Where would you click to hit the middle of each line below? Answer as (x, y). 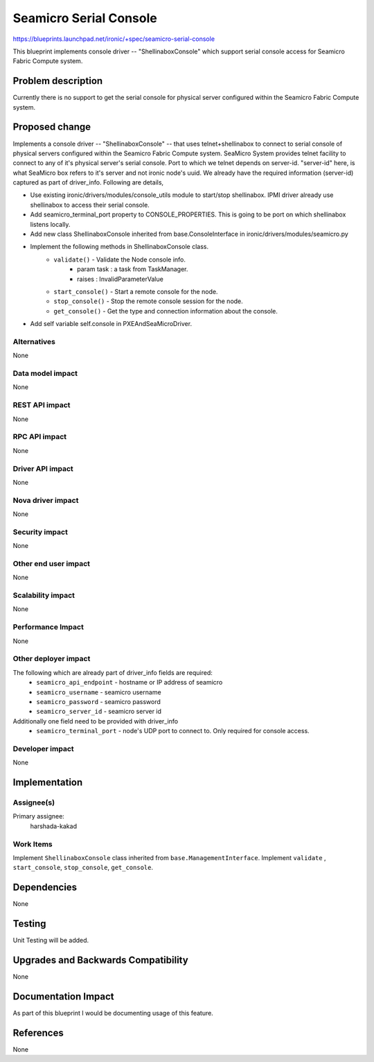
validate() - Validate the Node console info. (120, 259)
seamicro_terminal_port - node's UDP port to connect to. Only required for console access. (173, 731)
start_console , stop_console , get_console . (83, 868)
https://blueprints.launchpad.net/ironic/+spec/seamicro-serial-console (114, 39)
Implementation (48, 783)
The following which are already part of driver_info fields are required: (113, 672)
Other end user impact (51, 563)
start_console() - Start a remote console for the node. (136, 292)
